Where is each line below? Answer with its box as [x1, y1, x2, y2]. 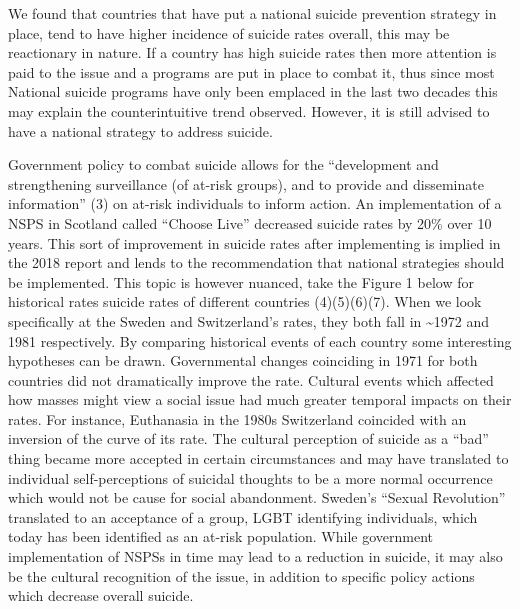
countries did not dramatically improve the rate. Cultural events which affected [8, 369, 494, 390]
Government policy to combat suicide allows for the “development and [8, 154, 439, 175]
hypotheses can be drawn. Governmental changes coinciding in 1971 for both [8, 350, 478, 371]
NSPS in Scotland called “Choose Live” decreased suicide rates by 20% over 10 [8, 212, 492, 233]
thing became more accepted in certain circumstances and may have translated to [8, 448, 509, 469]
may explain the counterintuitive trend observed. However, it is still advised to [8, 100, 490, 121]
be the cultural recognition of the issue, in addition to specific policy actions [8, 565, 475, 586]
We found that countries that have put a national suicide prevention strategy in [8, 3, 497, 23]
